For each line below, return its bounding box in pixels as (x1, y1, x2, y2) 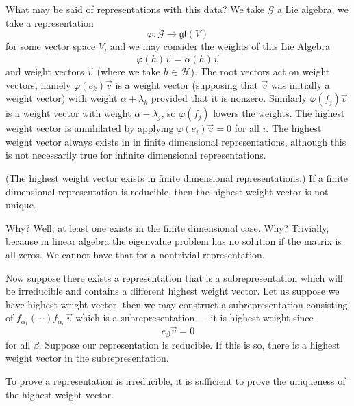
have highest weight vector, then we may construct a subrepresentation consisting (5, 297, 348, 311)
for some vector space (5, 39, 96, 53)
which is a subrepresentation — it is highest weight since (75, 310, 314, 325)
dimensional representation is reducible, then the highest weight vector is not (5, 184, 329, 198)
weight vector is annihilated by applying (5, 121, 174, 135)
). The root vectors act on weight (190, 64, 330, 78)
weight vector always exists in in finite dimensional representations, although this (5, 134, 346, 148)
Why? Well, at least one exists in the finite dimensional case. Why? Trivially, (5, 220, 329, 234)
